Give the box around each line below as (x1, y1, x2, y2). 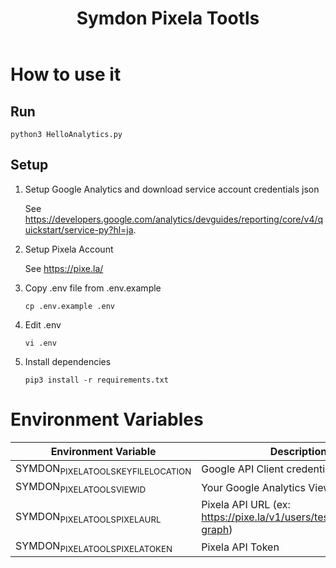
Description (269, 444, 328, 458)
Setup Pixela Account (24, 243, 114, 255)
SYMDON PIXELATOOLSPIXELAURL (15, 509, 162, 525)
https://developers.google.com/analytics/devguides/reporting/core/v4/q (24, 213, 324, 225)
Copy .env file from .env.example (24, 282, 162, 294)
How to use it (10, 63, 122, 86)
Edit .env (24, 318, 62, 331)
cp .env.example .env (24, 301, 115, 311)
